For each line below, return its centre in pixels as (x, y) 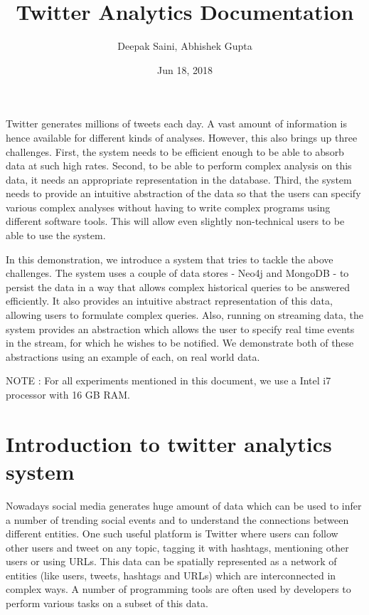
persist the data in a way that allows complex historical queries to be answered (178, 287)
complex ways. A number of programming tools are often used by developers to (178, 589)
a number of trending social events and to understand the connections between (177, 519)
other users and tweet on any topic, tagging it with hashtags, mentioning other (177, 547)
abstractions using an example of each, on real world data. (133, 356)
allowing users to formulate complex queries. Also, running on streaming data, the (185, 315)
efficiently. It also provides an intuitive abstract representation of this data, (169, 301)
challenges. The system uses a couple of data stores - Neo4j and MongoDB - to (177, 273)
